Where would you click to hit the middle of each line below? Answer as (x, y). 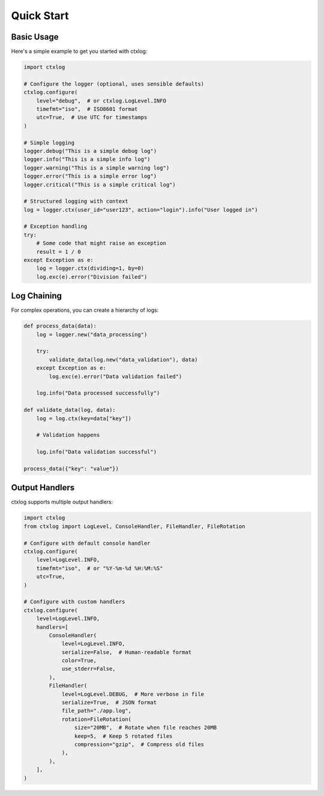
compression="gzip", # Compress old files (139, 744)
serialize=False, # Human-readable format (127, 652)
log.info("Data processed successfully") (98, 393)
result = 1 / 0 (58, 251)
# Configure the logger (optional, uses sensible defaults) (114, 84)
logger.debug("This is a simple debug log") (90, 151)
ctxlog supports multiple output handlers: (62, 502)
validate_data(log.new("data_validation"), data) (123, 359)
